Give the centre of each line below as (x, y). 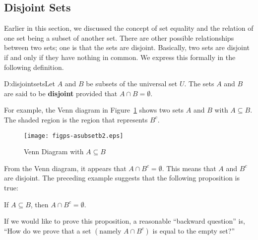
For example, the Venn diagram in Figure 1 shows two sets (94, 110)
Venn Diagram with (54, 151)
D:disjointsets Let (30, 84)
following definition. (34, 67)
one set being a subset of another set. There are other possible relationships (119, 37)
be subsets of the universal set (132, 84)
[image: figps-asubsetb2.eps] (74, 136)
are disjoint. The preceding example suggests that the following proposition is (122, 178)
